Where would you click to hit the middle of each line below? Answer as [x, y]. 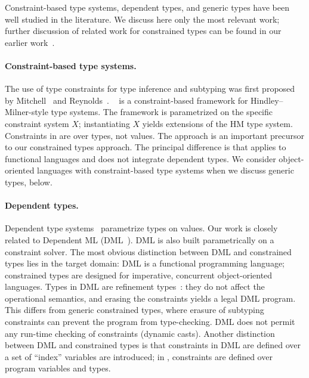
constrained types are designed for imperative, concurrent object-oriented [139, 275]
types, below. [29, 182]
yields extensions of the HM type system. [217, 123]
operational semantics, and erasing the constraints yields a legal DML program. [150, 298]
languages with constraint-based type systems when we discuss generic [166, 170]
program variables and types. [58, 368]
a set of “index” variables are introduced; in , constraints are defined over [139, 356]
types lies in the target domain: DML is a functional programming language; [145, 263]
